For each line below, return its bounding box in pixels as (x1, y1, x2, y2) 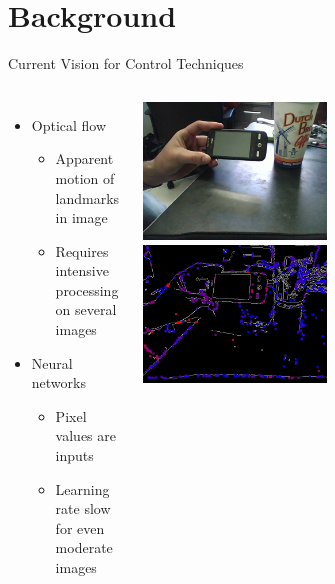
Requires (55, 240, 109, 261)
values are (55, 425, 116, 446)
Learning (55, 478, 110, 499)
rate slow (55, 498, 111, 519)
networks (31, 372, 86, 393)
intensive (55, 260, 109, 281)
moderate (55, 537, 113, 558)
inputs (55, 445, 94, 466)
